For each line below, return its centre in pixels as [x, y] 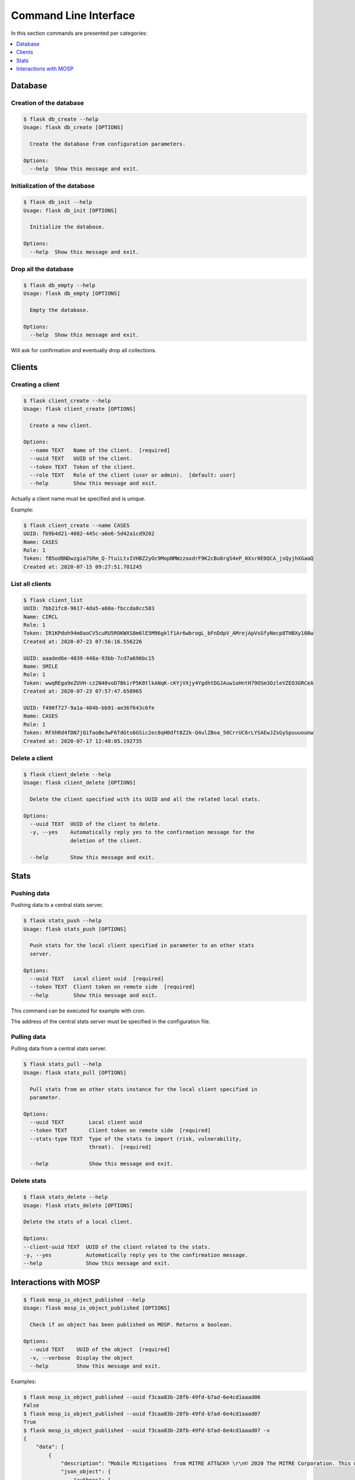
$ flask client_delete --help [67, 774]
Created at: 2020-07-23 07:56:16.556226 [83, 641]
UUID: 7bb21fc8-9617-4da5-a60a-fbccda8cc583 [89, 609]
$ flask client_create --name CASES [77, 525]
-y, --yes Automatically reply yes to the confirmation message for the [142, 832]
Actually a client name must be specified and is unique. [78, 499]
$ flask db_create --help [61, 119]
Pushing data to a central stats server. [57, 905]
